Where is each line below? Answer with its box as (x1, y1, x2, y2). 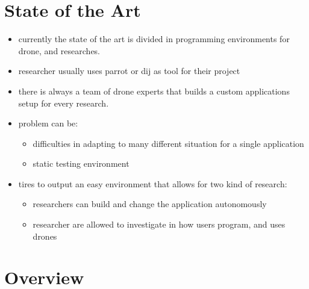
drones (33, 229, 57, 242)
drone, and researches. (18, 44, 101, 57)
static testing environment (33, 157, 130, 170)
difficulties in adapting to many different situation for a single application (33, 137, 304, 149)
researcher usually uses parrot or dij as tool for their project (18, 64, 240, 77)
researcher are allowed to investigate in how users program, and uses (33, 218, 286, 231)
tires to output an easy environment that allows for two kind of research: (18, 177, 287, 190)
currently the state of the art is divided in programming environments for (18, 33, 290, 45)
